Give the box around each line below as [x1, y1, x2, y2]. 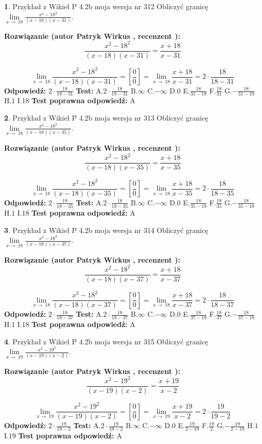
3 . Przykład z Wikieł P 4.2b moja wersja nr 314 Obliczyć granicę [4, 224, 208, 235]
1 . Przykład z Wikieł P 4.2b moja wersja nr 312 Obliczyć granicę [4, 1, 208, 11]
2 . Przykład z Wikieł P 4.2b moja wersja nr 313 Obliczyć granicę [4, 112, 208, 123]
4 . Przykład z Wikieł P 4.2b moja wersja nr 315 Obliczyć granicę [4, 336, 208, 346]
